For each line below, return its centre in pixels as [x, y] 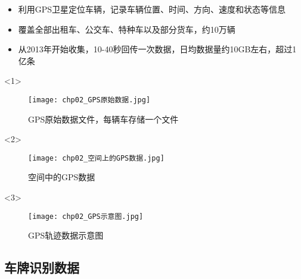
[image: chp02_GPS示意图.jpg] [86, 216]
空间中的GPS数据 [62, 177]
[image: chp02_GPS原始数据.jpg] [89, 100]
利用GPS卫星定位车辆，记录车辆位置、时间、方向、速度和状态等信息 [152, 9]
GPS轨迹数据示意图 [66, 235]
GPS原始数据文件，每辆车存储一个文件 [103, 119]
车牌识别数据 [42, 267]
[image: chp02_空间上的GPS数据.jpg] [96, 158]
